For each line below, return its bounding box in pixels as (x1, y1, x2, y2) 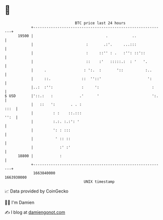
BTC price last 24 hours (75, 21, 126, 25)
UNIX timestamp (83, 179, 115, 184)
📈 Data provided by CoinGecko (4, 188, 69, 194)
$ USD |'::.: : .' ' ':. (4, 93, 159, 98)
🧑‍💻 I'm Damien (4, 199, 35, 205)
